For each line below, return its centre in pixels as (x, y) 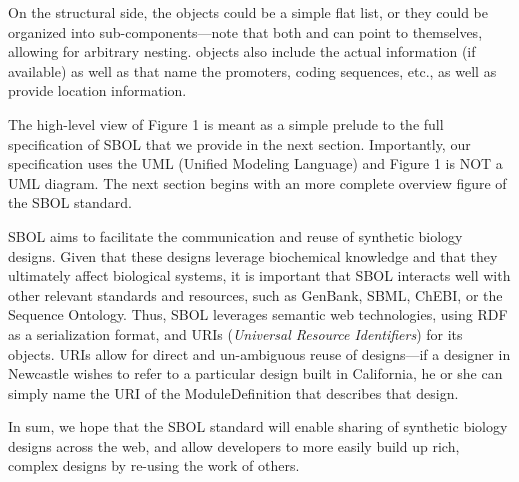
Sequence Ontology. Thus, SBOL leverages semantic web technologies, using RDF (258, 314)
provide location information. (97, 90)
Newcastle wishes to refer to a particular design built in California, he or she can (255, 373)
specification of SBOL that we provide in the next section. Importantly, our (239, 143)
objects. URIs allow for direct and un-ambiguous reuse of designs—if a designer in (259, 353)
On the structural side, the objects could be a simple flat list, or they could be (248, 12)
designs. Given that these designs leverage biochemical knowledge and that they (253, 255)
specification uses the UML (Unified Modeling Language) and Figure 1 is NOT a (255, 163)
